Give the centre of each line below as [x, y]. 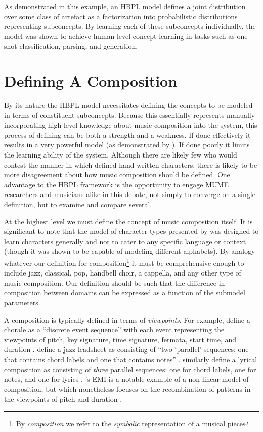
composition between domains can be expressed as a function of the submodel [125, 292]
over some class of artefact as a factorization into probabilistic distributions [121, 16]
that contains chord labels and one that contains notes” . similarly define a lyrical [131, 359]
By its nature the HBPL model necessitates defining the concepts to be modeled [128, 105]
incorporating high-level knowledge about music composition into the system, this [131, 125]
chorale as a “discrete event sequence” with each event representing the [114, 329]
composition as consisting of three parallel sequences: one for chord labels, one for [130, 369]
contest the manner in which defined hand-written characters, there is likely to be [131, 164]
